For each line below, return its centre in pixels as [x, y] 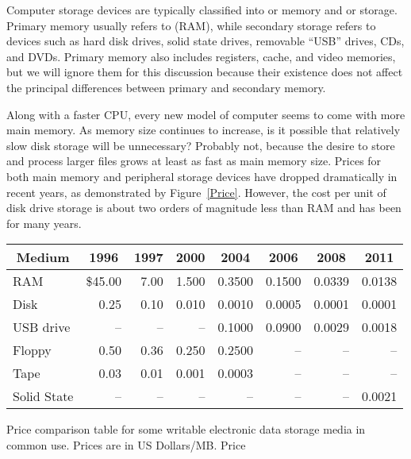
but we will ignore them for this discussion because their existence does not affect [205, 72]
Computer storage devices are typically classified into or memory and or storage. [202, 10]
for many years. [44, 223]
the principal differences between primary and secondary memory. [166, 87]
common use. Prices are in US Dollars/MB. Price [126, 444]
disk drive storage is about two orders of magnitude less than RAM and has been [204, 208]
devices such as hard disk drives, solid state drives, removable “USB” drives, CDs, [205, 41]
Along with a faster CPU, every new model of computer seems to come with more [206, 114]
